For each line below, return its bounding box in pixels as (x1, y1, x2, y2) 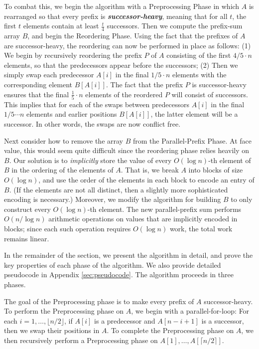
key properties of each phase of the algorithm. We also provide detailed (4, 259, 221, 270)
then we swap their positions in (4, 325, 100, 336)
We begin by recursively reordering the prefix (4, 50, 142, 60)
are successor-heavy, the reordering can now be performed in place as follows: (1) (4, 40, 251, 50)
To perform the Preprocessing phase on (4, 306, 124, 316)
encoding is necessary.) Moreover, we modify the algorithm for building (4, 194, 221, 204)
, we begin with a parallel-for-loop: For (131, 306, 250, 316)
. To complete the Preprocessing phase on (107, 325, 234, 336)
